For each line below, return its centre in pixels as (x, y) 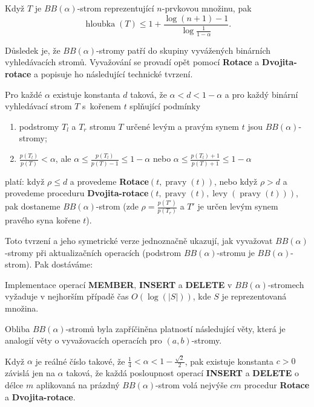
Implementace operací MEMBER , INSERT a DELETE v (119, 284)
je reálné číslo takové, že (80, 361)
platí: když (25, 181)
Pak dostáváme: (64, 264)
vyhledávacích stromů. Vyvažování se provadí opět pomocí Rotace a (132, 62)
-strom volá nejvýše (191, 384)
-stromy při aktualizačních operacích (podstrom (93, 252)
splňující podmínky (165, 106)
